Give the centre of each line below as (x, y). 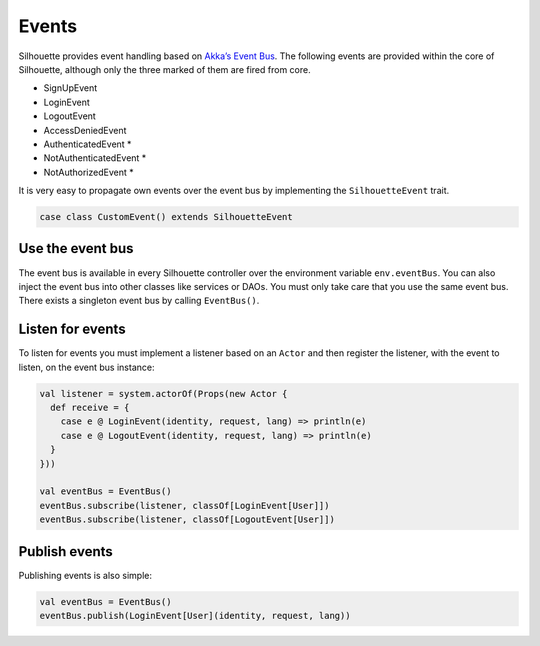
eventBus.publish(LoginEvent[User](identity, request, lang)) (195, 615)
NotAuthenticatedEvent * (95, 158)
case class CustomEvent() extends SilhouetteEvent (166, 217)
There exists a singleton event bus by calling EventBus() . (139, 301)
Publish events (66, 551)
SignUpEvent (70, 88)
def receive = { (90, 407)
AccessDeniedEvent (85, 130)
